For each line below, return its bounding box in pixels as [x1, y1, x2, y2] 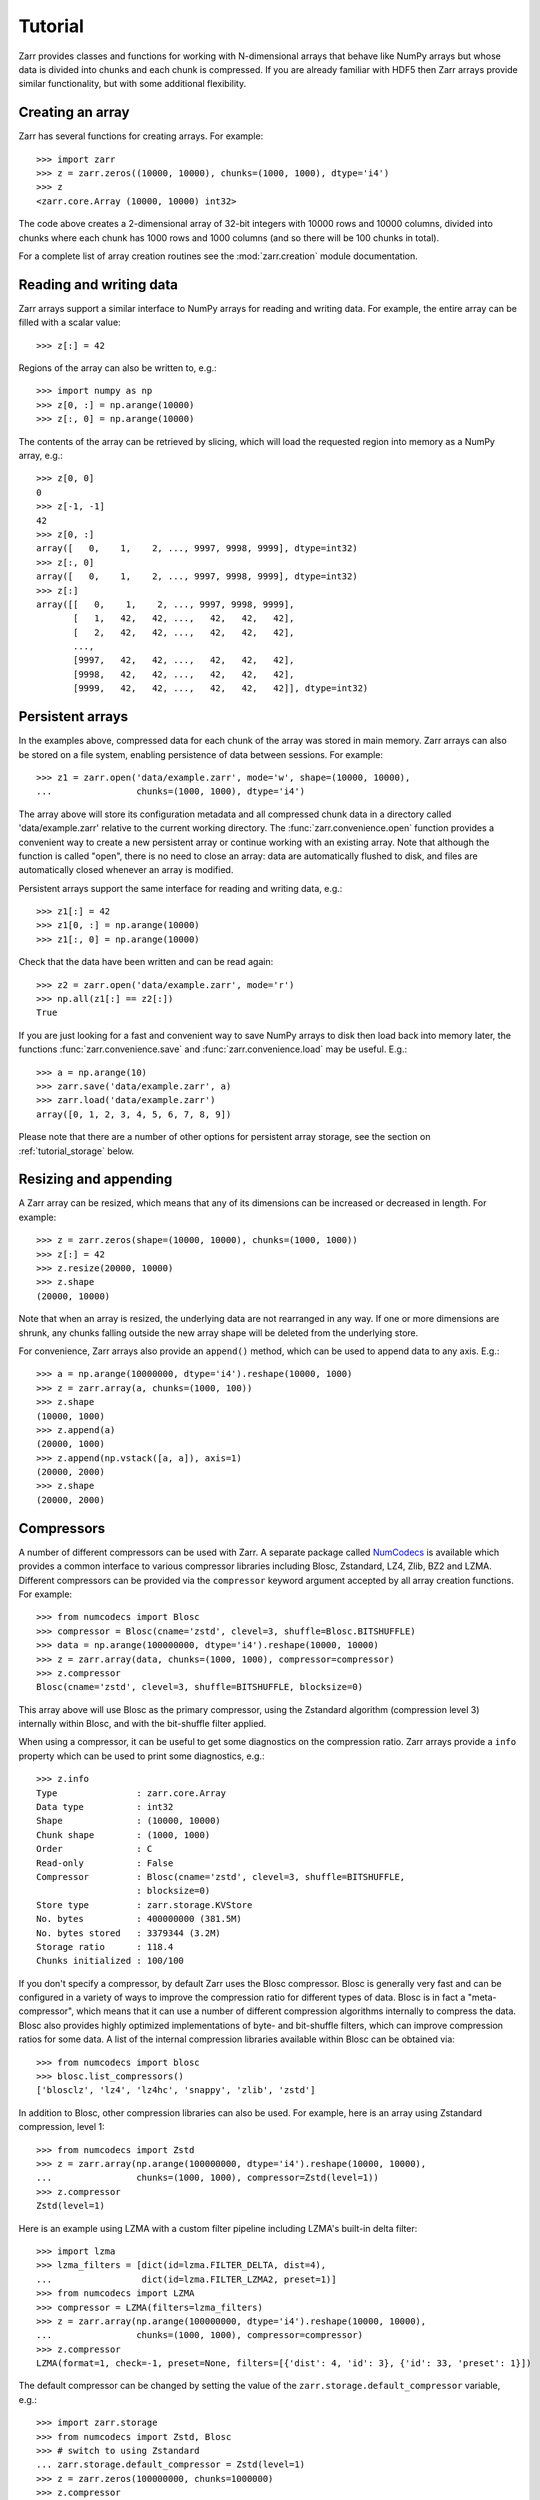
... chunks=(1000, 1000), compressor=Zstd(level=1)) [36, 2172, 379, 2184]
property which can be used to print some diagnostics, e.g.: [18, 1750, 265, 1762]
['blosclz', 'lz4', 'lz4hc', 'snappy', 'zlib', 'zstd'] [36, 2085, 316, 2096]
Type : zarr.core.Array [36, 1787, 227, 1799]
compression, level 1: [18, 2121, 105, 2133]
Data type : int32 [36, 1801, 174, 1813]
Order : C [36, 1843, 153, 1855]
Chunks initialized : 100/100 [36, 1955, 185, 1967]
